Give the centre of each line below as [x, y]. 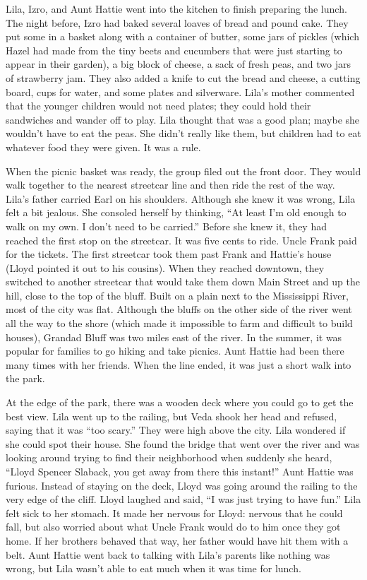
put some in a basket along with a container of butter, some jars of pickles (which [182, 36]
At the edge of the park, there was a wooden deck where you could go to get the [180, 402]
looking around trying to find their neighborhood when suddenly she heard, [169, 457]
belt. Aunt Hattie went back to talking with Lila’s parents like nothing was [168, 554]
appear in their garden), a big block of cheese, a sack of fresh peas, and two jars [179, 64]
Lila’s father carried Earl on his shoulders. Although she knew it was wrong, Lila [181, 198]
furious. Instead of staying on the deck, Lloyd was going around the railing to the [182, 485]
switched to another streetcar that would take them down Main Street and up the [183, 282]
